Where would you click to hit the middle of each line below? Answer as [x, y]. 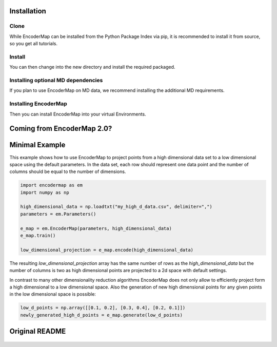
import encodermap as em [52, 185]
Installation [28, 11]
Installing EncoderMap [38, 104]
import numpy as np [45, 192]
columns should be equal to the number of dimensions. [68, 171]
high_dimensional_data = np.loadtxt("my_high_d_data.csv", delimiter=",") [116, 207]
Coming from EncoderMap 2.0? [61, 129]
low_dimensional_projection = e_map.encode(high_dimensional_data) [107, 250]
